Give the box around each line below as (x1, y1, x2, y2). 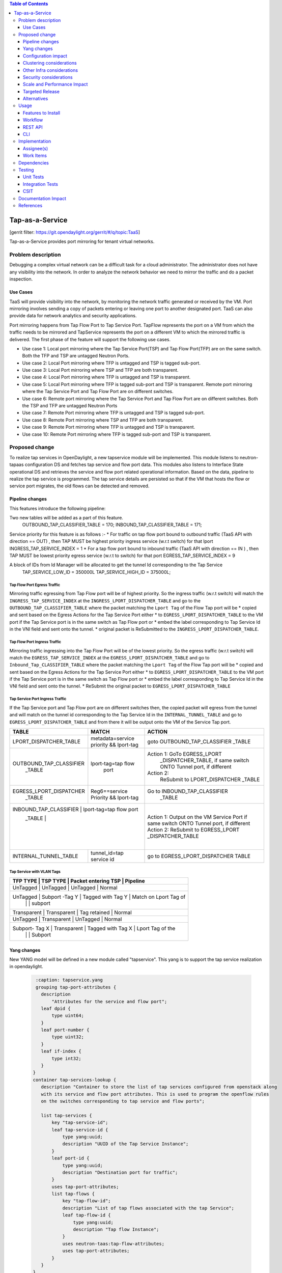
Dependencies (18, 159, 49, 165)
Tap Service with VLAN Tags (9, 869, 61, 874)
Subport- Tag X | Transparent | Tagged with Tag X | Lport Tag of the (12, 925, 176, 932)
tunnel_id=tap (91, 849, 124, 856)
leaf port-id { (51, 1155, 90, 1161)
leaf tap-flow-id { (62, 1212, 111, 1218)
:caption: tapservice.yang (36, 977, 103, 983)
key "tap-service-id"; (51, 1120, 108, 1125)
